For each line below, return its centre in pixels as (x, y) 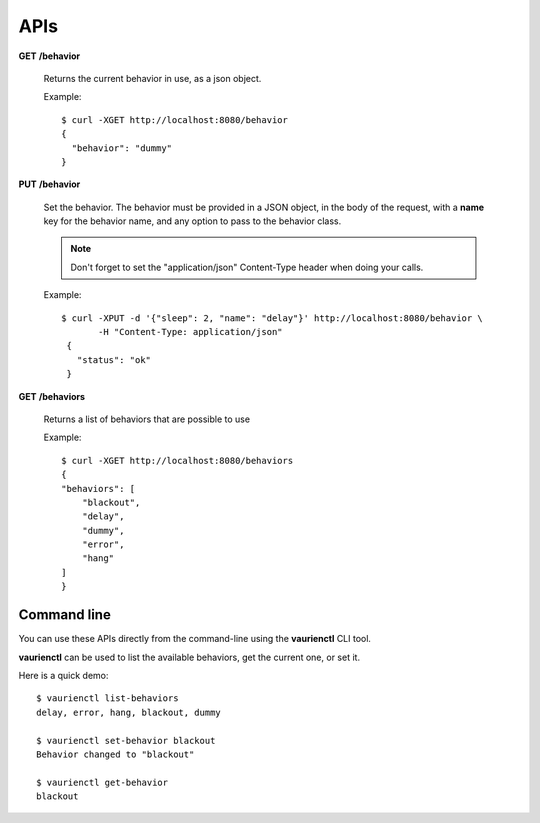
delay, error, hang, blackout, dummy (129, 712)
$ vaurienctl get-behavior (102, 782)
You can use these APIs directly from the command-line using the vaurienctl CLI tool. (195, 639)
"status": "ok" (114, 359)
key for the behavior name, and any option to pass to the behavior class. (192, 221)
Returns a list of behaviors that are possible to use (146, 419)
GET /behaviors (51, 396)
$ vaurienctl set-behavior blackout (126, 740)
